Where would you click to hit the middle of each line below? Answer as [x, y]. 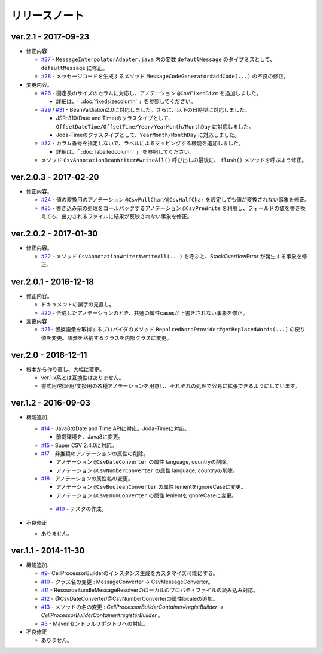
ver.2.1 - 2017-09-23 [50, 37]
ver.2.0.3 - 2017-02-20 [55, 177]
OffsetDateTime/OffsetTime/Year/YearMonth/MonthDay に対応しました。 [155, 126]
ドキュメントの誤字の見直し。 [78, 305]
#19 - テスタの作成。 [81, 509]
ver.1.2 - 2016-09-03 [51, 403]
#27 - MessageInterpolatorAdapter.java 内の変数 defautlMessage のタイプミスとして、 [158, 59]
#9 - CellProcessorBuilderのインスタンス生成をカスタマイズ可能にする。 [129, 573]
